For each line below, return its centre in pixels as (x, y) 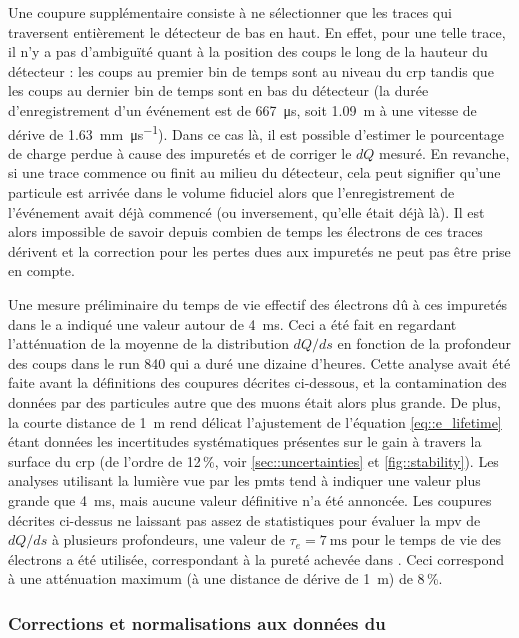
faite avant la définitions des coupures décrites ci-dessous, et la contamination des (257, 382)
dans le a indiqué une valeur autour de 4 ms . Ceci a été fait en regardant (232, 323)
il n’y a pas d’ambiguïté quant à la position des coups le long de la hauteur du (248, 51)
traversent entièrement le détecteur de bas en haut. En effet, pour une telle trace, (257, 31)
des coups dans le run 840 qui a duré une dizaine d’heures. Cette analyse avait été (259, 362)
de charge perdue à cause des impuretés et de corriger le (180, 152)
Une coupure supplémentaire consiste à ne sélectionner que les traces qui (230, 12)
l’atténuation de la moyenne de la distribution (148, 343)
